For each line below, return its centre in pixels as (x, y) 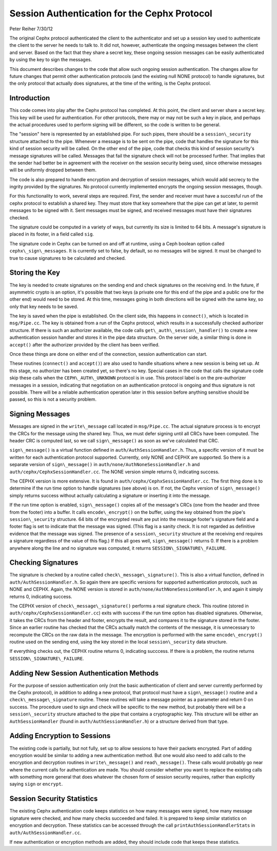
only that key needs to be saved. (44, 306)
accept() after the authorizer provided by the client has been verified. (85, 344)
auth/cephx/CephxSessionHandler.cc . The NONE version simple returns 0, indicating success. (114, 472)
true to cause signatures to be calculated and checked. (68, 258)
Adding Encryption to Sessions (60, 736)
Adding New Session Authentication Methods (84, 673)
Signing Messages (40, 414)
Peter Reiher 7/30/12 (31, 29)
